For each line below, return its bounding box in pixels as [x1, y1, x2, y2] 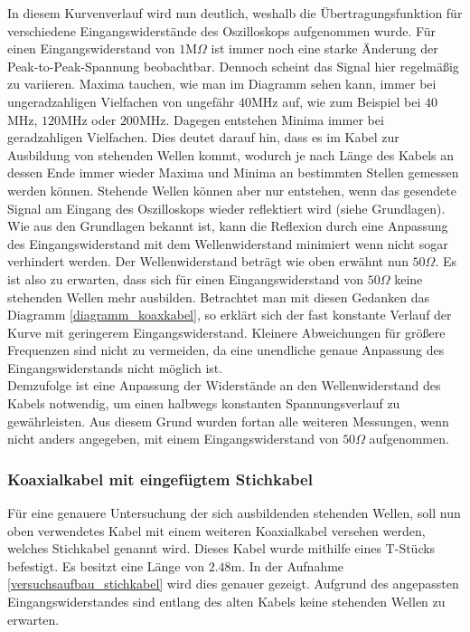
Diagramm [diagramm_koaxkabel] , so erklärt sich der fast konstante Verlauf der [7, 305, 452, 324]
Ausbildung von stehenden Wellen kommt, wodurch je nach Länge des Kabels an [7, 145, 455, 164]
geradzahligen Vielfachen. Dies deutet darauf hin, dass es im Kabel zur [7, 128, 399, 147]
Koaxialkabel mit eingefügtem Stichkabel [7, 467, 313, 490]
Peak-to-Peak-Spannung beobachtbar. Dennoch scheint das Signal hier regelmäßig [7, 56, 459, 75]
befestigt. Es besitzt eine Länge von [7, 556, 204, 575]
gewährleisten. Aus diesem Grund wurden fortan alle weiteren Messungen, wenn [7, 411, 449, 430]
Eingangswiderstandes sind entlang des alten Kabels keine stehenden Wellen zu [7, 592, 446, 611]
